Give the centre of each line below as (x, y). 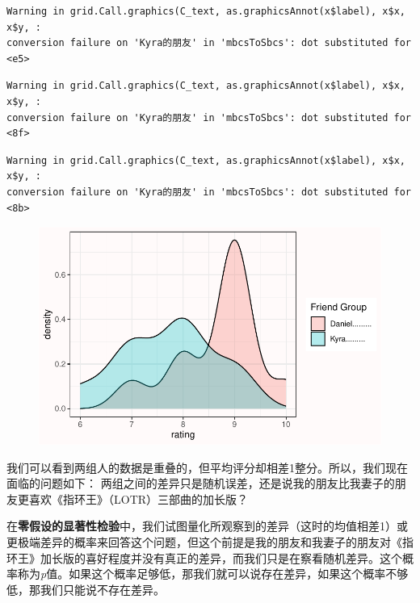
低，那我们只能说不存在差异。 (86, 589)
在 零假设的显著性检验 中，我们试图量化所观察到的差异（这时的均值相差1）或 (207, 526)
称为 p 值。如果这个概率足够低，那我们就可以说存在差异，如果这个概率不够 (213, 574)
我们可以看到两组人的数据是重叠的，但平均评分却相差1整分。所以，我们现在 (207, 467)
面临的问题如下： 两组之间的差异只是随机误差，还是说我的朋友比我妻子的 (201, 483)
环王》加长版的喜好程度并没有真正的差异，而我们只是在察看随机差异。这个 (204, 557)
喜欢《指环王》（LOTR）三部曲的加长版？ (139, 498)
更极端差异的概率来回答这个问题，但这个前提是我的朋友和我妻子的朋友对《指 (210, 541)
